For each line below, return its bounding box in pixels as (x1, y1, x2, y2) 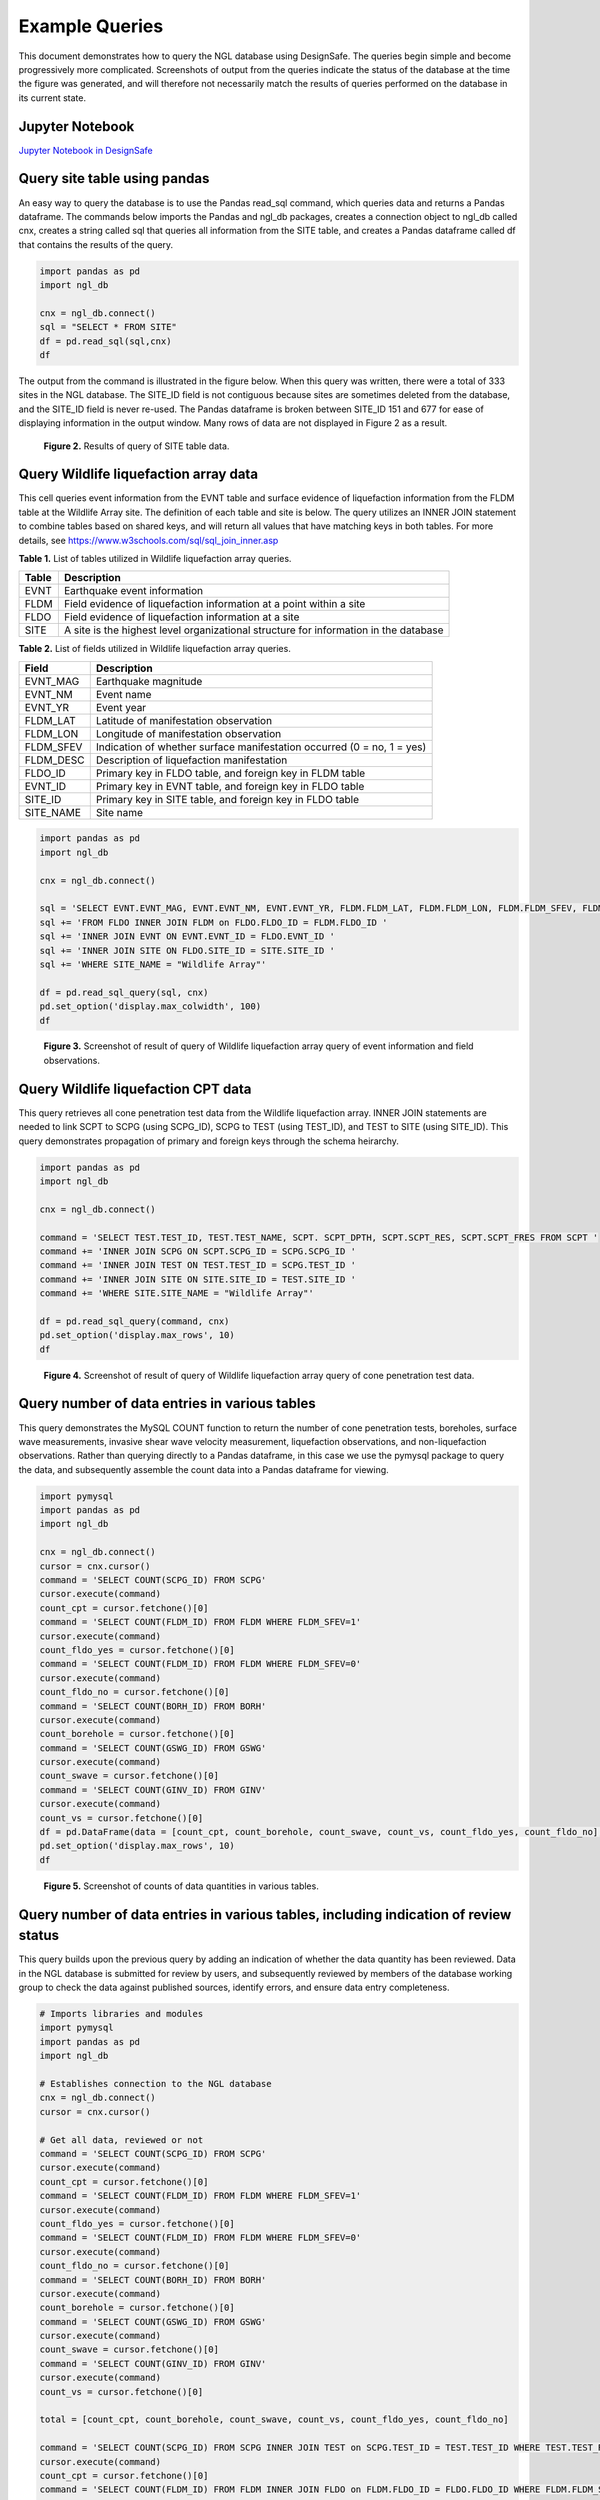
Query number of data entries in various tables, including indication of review (18, 1906, 512, 1923)
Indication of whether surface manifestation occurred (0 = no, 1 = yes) (95, 740, 427, 754)
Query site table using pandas (18, 170, 210, 187)
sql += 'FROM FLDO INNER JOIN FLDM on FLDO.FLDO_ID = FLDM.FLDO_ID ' (39, 916, 388, 928)
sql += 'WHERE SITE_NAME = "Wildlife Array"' (39, 958, 267, 970)
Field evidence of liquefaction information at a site (63, 610, 300, 624)
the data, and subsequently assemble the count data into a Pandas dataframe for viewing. (18, 1463, 389, 1475)
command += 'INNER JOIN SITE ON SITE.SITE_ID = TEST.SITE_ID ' (39, 1273, 357, 1285)
